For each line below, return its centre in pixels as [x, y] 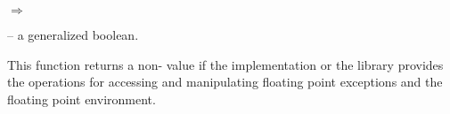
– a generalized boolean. [73, 34]
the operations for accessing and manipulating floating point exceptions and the [225, 82]
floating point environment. [82, 99]
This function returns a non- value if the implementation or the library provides [225, 64]
